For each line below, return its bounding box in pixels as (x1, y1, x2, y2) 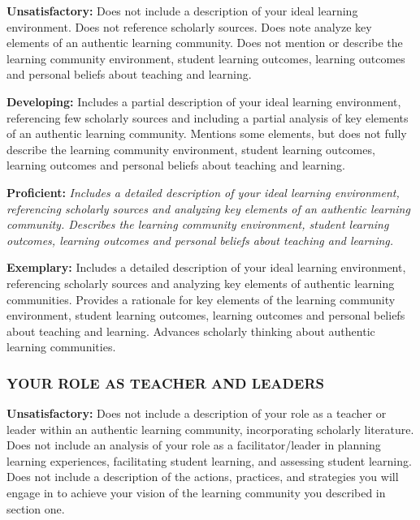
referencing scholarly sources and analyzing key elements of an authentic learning (6, 200, 410, 217)
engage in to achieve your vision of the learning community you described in (6, 484, 386, 501)
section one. (6, 500, 65, 517)
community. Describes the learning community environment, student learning (6, 216, 389, 233)
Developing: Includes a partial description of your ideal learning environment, (6, 92, 401, 110)
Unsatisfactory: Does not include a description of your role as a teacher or (6, 405, 387, 422)
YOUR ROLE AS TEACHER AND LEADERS (6, 372, 324, 393)
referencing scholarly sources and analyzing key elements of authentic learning (6, 274, 395, 291)
